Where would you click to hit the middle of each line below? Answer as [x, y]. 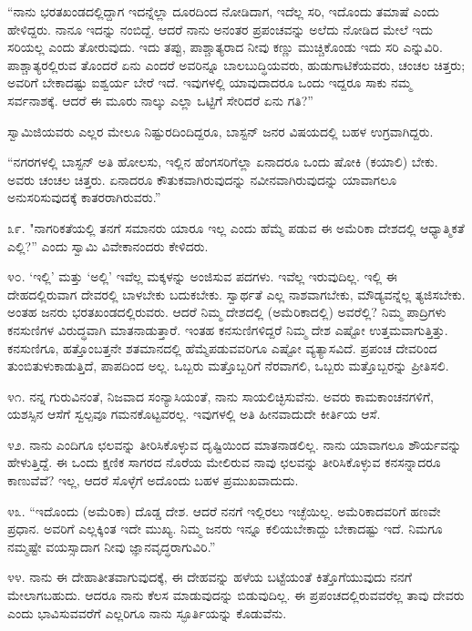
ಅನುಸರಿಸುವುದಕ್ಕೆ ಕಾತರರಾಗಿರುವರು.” [84, 197]
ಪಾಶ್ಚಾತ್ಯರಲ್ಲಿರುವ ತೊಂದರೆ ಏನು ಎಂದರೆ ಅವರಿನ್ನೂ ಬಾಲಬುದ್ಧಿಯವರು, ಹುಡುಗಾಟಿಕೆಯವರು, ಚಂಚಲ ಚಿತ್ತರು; [236, 64]
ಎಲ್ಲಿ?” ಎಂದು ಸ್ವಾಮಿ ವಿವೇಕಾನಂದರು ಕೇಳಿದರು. [108, 245]
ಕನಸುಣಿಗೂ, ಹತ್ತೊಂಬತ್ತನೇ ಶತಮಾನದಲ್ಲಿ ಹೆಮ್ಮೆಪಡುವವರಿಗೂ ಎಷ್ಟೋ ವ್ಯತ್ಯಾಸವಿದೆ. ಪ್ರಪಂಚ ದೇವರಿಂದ [222, 347]
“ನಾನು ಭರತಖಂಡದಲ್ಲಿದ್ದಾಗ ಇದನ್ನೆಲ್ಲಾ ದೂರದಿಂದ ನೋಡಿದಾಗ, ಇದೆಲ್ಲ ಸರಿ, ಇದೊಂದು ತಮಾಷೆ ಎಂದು [223, 11]
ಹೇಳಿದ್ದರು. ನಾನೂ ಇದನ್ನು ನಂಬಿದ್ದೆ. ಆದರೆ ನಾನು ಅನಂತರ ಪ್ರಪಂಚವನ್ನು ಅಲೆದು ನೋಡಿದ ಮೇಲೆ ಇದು [220, 29]
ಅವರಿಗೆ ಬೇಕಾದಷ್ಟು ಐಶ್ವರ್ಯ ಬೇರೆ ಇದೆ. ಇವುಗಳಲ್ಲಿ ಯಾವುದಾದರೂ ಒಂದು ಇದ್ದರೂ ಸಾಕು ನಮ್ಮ [210, 82]
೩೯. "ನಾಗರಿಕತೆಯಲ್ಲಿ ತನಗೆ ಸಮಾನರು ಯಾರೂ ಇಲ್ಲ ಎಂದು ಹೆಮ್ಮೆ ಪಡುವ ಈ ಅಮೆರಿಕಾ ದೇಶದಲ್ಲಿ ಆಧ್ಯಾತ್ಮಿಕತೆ [236, 227]
